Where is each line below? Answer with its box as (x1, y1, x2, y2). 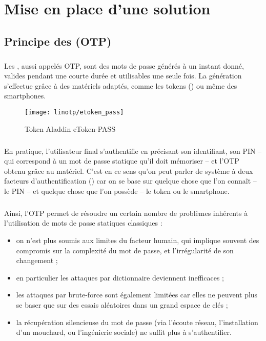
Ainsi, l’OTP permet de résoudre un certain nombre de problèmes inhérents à (4, 207, 248, 218)
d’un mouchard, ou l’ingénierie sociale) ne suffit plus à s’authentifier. (16, 327, 232, 337)
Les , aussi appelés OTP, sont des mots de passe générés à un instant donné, (4, 60, 244, 71)
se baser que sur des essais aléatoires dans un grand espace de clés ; (16, 299, 228, 310)
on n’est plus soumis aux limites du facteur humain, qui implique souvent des (16, 235, 259, 246)
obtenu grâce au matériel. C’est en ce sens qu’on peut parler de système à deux (4, 165, 253, 176)
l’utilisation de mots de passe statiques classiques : (4, 217, 162, 228)
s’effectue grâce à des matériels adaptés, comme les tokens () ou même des (4, 80, 237, 91)
